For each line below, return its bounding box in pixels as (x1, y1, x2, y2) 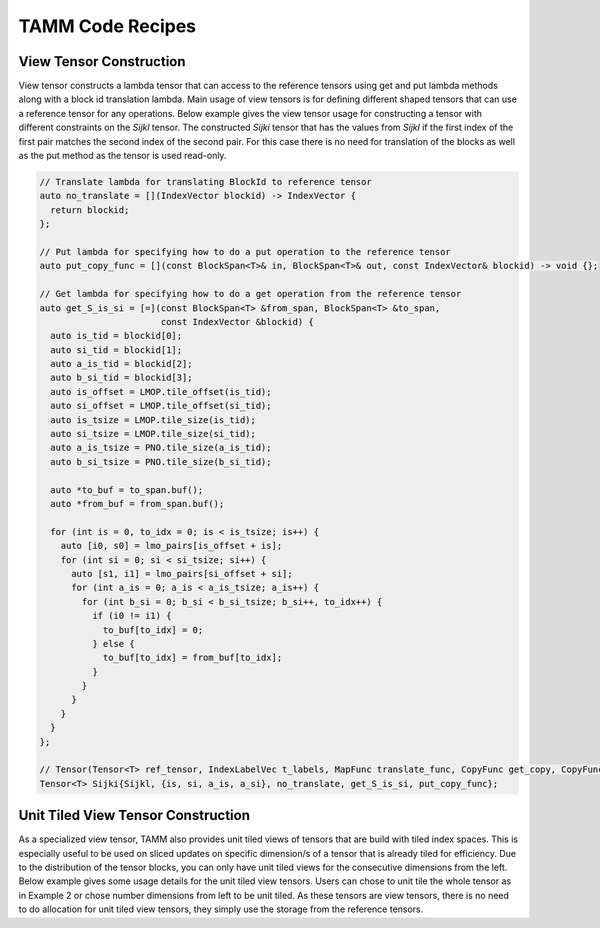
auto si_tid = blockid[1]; (50, 344, 183, 355)
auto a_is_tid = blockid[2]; (50, 358, 194, 370)
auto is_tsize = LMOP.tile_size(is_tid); (50, 414, 257, 425)
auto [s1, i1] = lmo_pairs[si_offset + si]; (71, 568, 294, 579)
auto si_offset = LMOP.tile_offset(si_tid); (50, 400, 272, 412)
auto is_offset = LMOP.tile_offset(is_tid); (50, 386, 272, 397)
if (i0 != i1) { (91, 610, 172, 622)
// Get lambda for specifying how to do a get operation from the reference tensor (39, 288, 462, 300)
